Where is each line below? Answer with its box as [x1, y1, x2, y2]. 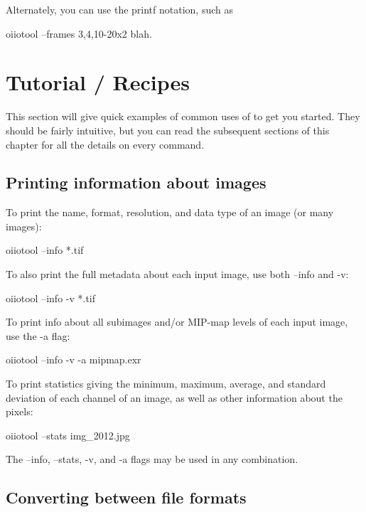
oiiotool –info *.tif [6, 242, 84, 257]
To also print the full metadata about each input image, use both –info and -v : [6, 267, 349, 282]
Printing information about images [6, 171, 267, 193]
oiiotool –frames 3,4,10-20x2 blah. [6, 26, 152, 41]
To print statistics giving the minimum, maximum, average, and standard [6, 376, 326, 391]
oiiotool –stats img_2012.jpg [6, 427, 130, 442]
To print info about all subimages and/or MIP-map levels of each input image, [6, 314, 348, 329]
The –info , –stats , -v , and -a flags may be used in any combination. [6, 452, 298, 466]
